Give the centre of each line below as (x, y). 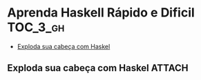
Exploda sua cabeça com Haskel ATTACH (98, 68)
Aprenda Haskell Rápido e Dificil (101, 13)
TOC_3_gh (36, 27)
